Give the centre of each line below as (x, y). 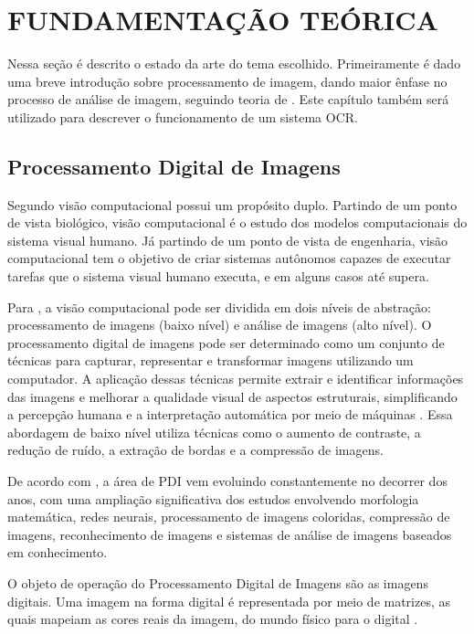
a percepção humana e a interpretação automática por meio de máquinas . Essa (230, 414)
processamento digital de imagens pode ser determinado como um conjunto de (226, 342)
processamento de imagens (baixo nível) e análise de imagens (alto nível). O (220, 325)
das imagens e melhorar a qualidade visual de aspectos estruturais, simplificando (232, 396)
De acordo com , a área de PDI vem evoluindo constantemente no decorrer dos (227, 481)
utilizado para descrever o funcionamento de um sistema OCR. (183, 116)
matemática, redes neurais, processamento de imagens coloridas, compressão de (229, 517)
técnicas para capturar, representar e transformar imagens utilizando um (211, 360)
